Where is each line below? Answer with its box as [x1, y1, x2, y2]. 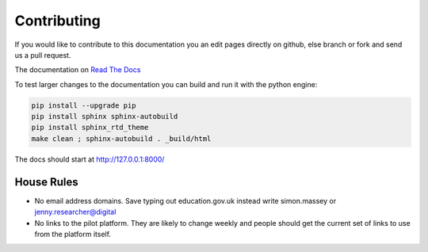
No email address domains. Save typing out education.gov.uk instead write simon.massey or [34, 196, 337, 205]
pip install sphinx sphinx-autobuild [31, 112, 178, 121]
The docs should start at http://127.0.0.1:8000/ [14, 155, 165, 164]
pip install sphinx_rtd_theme [31, 123, 149, 132]
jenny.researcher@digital [34, 207, 117, 217]
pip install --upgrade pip [31, 101, 136, 110]
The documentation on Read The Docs [14, 65, 141, 74]
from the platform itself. [34, 229, 111, 239]
